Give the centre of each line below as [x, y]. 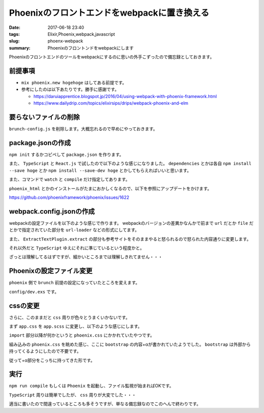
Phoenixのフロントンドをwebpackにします [91, 48]
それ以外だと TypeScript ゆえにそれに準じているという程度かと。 [77, 248]
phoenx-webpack [65, 41]
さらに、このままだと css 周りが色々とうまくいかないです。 [69, 317]
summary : [20, 48]
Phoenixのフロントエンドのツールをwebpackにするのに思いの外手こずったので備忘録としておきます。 [112, 57]
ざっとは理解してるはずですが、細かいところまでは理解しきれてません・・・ [86, 257]
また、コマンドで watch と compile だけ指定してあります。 [69, 179]
